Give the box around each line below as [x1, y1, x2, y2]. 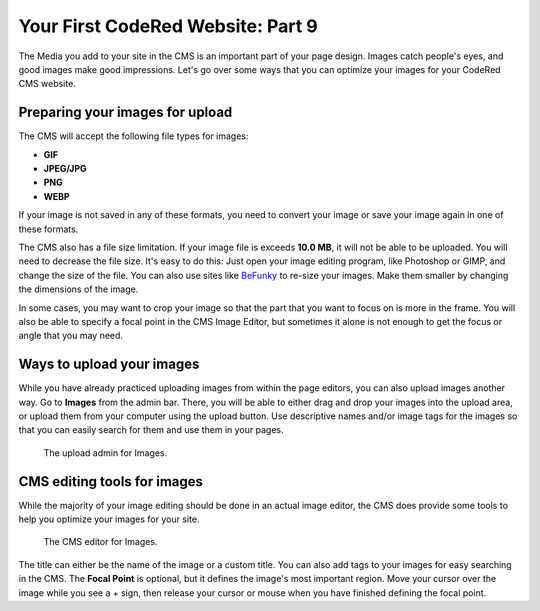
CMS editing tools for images [18, 473, 204, 490]
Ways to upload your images [18, 356, 200, 373]
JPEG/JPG [43, 163, 87, 175]
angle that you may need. [18, 330, 124, 342]
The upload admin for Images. [43, 446, 168, 459]
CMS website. [18, 78, 77, 90]
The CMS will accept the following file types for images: [18, 130, 249, 142]
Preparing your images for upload [18, 104, 233, 121]
